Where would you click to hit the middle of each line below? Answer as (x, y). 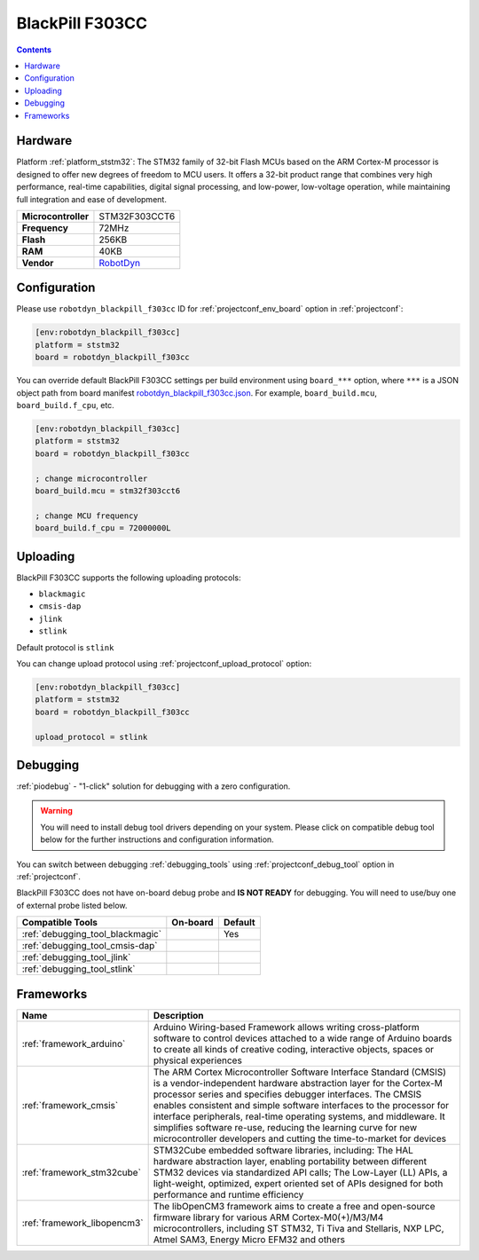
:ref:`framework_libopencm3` (82, 1223)
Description (178, 1015)
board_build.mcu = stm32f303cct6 (108, 491)
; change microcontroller (91, 478)
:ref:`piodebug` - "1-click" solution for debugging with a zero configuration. (153, 786)
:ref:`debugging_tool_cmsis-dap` (90, 946)
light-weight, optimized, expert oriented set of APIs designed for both (298, 1183)
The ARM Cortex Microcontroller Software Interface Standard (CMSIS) (300, 1072)
